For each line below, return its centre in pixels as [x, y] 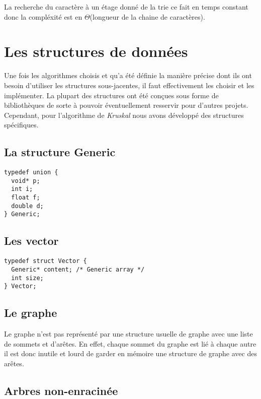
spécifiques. [21, 125]
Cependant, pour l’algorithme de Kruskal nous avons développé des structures [124, 115]
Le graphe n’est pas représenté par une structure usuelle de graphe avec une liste [128, 334]
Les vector [31, 241]
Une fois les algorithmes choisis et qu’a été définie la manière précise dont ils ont [128, 75]
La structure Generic [60, 152]
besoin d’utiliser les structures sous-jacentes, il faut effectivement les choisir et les [129, 85]
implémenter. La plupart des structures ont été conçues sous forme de [111, 95]
